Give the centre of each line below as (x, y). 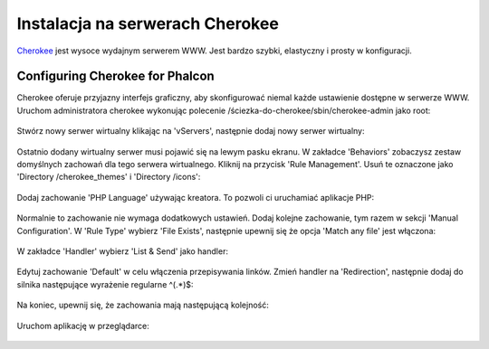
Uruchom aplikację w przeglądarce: (83, 325)
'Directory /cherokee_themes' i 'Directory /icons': (109, 177)
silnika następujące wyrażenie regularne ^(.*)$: (105, 284)
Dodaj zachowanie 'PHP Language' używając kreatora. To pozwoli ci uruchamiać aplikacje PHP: (196, 197)
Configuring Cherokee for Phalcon (115, 76)
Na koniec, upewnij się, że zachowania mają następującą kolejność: (143, 305)
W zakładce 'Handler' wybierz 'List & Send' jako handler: (122, 251)
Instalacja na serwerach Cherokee (148, 24)
